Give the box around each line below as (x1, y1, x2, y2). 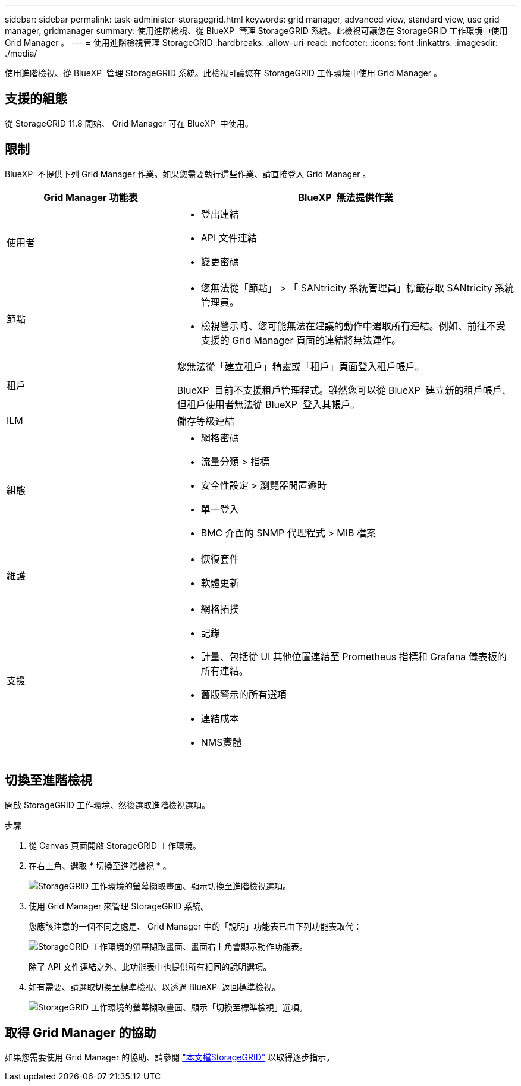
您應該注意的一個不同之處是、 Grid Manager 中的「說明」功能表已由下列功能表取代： (29, 921, 362, 931)
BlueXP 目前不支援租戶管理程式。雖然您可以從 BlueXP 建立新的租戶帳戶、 (177, 384, 511, 396)
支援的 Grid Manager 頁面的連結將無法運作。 (200, 334, 401, 346)
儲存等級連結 (177, 415, 234, 427)
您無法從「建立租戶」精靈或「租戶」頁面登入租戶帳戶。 (177, 360, 425, 372)
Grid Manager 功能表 (43, 191, 138, 203)
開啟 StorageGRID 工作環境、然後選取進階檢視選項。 (5, 799, 210, 810)
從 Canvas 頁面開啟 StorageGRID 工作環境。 (29, 840, 201, 850)
